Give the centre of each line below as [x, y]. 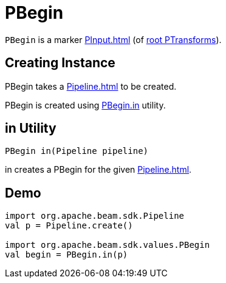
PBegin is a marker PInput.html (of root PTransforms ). [113, 39]
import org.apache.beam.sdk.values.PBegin [108, 245]
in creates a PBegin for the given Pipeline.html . [98, 170]
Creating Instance [60, 63]
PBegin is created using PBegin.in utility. [85, 105]
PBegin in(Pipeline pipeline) [77, 151]
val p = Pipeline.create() [69, 226]
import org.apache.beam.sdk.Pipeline [95, 216]
